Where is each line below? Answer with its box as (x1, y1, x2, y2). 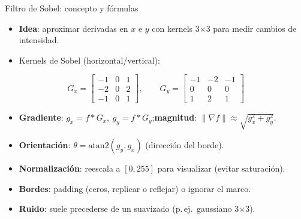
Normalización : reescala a (19, 162, 121, 175)
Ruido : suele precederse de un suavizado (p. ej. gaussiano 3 (19, 202, 239, 215)
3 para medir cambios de (206, 22, 297, 34)
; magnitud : (152, 111, 197, 124)
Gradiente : (19, 111, 64, 124)
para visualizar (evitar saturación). (157, 162, 285, 175)
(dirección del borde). (145, 139, 224, 151)
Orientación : (19, 139, 71, 151)
